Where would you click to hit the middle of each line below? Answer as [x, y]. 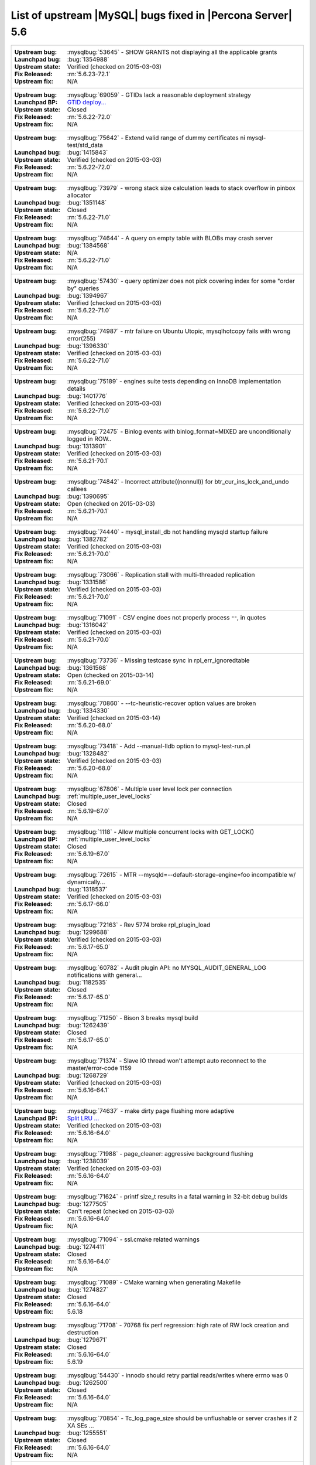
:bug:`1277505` [87, 1204]
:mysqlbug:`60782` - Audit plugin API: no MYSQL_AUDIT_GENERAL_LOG [166, 968]
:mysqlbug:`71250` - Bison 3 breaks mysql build [133, 1018]
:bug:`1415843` [87, 152]
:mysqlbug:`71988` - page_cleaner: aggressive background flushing [160, 1154]
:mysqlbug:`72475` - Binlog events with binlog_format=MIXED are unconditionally [179, 432]
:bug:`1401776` [87, 396]
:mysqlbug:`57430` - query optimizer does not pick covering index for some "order [181, 281]
